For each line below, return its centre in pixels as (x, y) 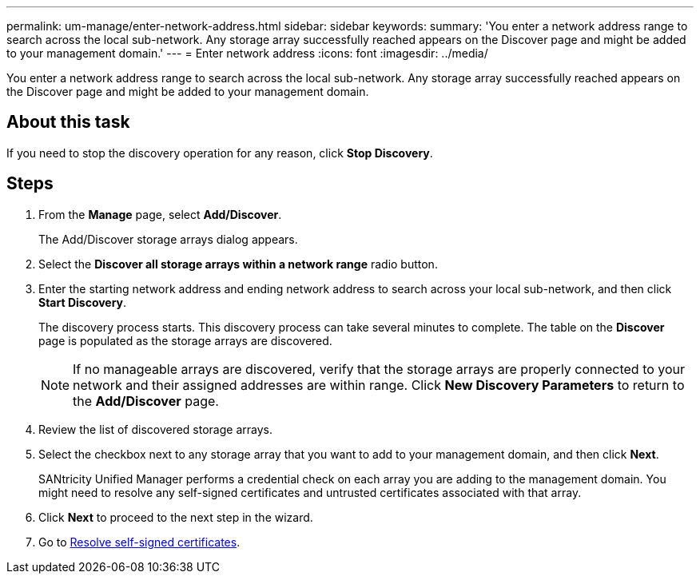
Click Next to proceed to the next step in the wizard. (176, 517)
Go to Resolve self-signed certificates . (139, 542)
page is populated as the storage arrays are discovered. (185, 340)
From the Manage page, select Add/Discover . (160, 214)
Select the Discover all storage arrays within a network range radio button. (238, 264)
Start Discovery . (83, 302)
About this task (68, 122)
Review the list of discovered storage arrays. (155, 429)
